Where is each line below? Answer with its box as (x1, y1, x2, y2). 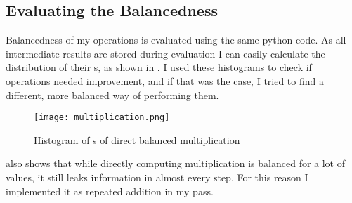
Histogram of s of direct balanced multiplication (34, 132, 240, 147)
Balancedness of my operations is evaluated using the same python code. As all (6, 32, 346, 47)
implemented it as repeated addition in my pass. (6, 183, 214, 198)
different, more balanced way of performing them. (6, 87, 219, 102)
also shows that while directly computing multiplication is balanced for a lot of (6, 156, 346, 171)
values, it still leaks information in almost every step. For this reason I (6, 170, 308, 185)
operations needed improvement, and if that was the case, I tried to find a (6, 73, 324, 88)
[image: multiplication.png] (34, 112, 170, 123)
